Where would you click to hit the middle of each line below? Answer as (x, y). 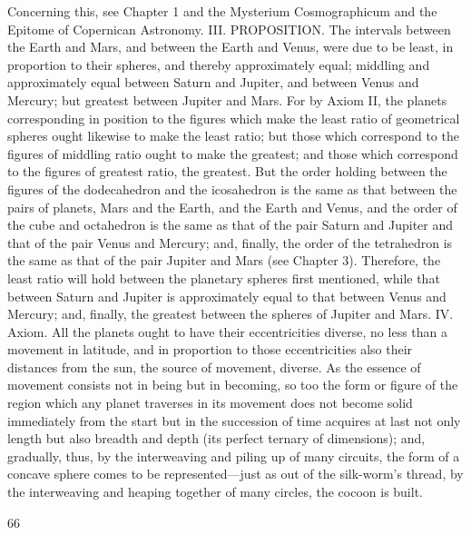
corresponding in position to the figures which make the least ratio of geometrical (234, 118)
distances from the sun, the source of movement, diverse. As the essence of (214, 367)
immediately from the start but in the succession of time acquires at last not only (234, 420)
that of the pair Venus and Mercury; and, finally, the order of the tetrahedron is (230, 242)
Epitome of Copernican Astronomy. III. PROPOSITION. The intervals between (229, 29)
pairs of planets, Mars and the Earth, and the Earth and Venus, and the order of (232, 207)
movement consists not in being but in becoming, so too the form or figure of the (233, 385)
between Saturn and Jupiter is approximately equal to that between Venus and (227, 296)
